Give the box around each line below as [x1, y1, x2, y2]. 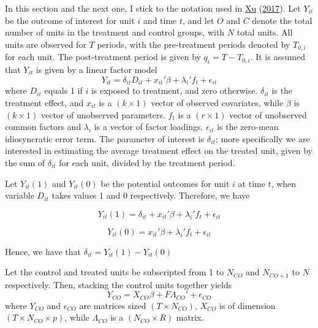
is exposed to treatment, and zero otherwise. [91, 84, 258, 97]
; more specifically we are [215, 132, 310, 145]
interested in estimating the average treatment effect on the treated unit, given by [5, 144, 312, 157]
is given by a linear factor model [36, 63, 157, 76]
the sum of [5, 156, 45, 169]
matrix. [176, 311, 204, 324]
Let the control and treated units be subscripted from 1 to [5, 265, 224, 278]
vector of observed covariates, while [151, 96, 284, 109]
